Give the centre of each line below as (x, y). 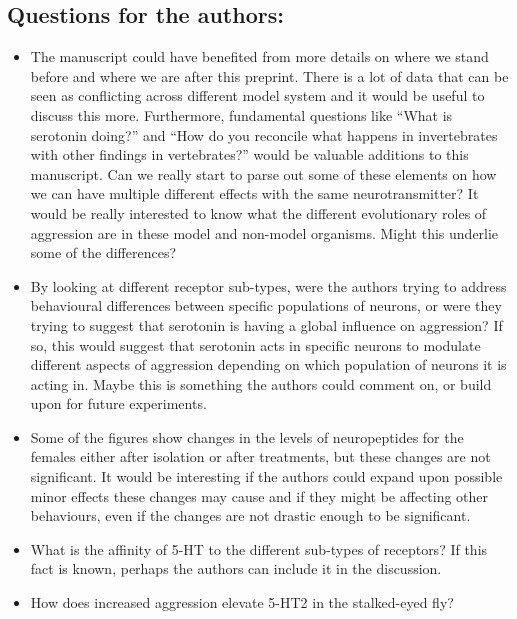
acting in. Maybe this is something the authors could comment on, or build (261, 383)
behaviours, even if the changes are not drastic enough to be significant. (250, 515)
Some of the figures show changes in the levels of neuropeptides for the (247, 436)
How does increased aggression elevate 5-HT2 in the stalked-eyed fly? (242, 602)
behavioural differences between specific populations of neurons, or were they (266, 305)
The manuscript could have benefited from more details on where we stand (259, 56)
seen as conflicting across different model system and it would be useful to (257, 95)
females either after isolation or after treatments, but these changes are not (260, 456)
